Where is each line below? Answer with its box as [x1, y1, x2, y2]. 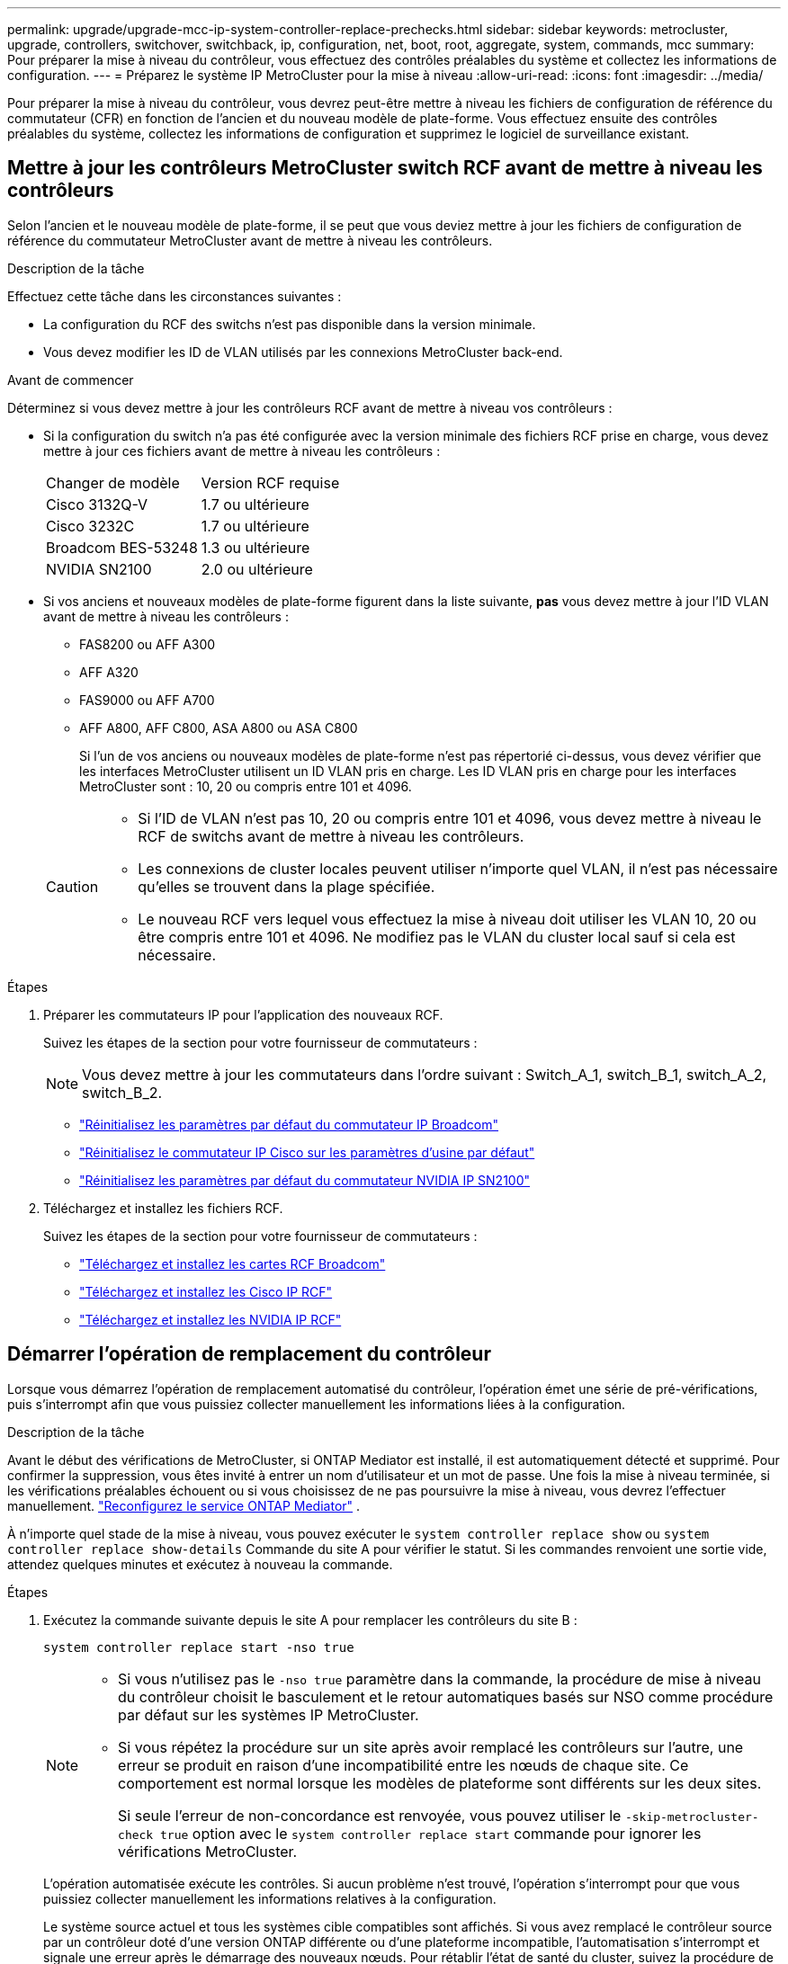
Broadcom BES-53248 [46, 538, 198, 557]
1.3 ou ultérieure [201, 538, 310, 557]
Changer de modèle [46, 473, 180, 492]
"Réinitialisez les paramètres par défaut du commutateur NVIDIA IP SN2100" [79, 1172, 531, 1188]
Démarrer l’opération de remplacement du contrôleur [7, 1343, 491, 1366]
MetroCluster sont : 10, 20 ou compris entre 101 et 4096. [79, 778, 412, 794]
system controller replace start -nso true [43, 1639, 354, 1655]
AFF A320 [79, 664, 139, 680]
